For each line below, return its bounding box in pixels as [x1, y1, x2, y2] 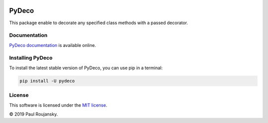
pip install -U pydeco [19, 78, 75, 83]
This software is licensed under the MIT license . [9, 102, 108, 108]
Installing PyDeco [9, 54, 53, 61]
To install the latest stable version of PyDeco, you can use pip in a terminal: [9, 65, 163, 71]
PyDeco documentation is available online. [9, 42, 96, 48]
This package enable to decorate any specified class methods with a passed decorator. [9, 20, 188, 26]
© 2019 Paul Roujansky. [9, 111, 58, 117]
